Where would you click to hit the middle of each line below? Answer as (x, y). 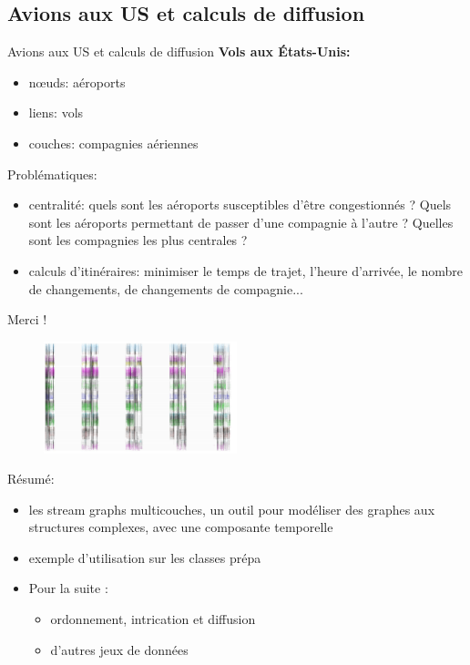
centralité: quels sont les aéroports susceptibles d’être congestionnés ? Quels (240, 205)
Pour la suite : (68, 588)
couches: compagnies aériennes (113, 143)
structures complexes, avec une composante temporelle (181, 527)
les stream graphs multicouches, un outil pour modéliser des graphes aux (232, 509)
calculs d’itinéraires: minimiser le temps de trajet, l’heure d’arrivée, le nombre (246, 270)
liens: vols (56, 113)
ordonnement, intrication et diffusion (153, 619)
